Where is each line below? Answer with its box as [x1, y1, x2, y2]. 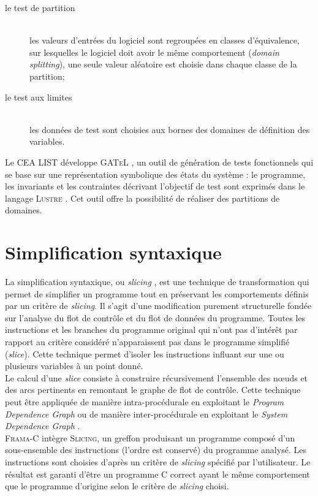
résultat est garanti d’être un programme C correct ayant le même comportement [5, 467, 310, 480]
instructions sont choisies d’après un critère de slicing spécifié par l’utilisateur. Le [5, 455, 311, 468]
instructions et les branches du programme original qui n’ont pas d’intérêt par [5, 323, 298, 336]
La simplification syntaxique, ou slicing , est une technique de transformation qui [5, 275, 309, 288]
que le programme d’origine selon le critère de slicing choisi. [5, 479, 229, 492]
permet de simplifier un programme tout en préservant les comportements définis [5, 287, 309, 300]
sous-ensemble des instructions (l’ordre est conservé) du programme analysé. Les [5, 443, 306, 456]
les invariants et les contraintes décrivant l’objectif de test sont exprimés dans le [5, 180, 305, 193]
